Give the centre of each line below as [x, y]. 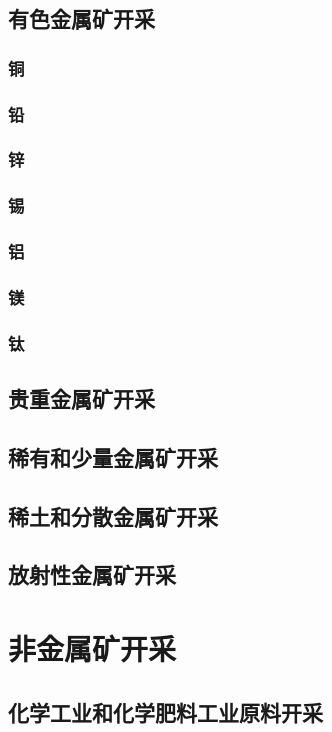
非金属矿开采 [92, 648]
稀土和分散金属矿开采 [113, 515]
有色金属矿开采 [81, 18]
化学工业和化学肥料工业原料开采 [165, 711]
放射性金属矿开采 [92, 574]
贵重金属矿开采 [81, 398]
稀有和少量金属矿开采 [113, 456]
